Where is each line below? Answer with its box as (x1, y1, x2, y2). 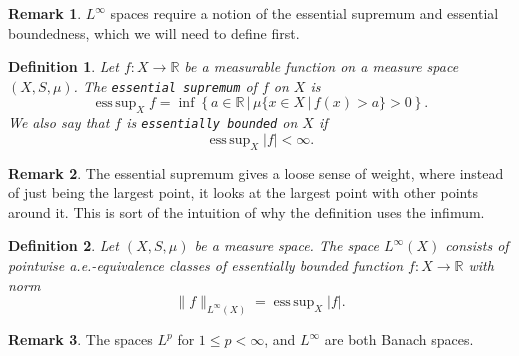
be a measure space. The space (194, 235, 380, 256)
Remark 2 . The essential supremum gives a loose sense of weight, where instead (8, 162, 504, 183)
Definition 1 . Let (8, 56, 119, 77)
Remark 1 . (8, 3, 82, 23)
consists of (445, 235, 509, 256)
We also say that (8, 112, 110, 133)
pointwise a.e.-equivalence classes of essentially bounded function (8, 255, 404, 276)
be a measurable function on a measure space (184, 56, 459, 77)
